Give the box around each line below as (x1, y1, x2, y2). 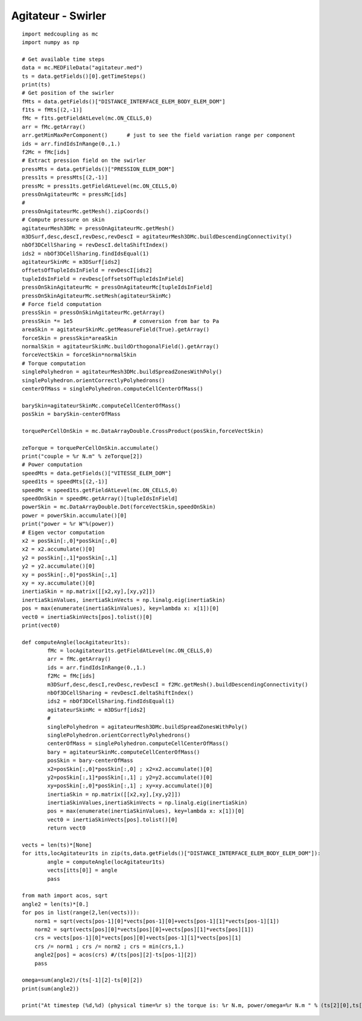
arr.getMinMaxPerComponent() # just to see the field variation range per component (22, 132, 296, 139)
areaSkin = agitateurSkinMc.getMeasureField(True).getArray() (22, 326, 210, 333)
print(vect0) (22, 622, 60, 629)
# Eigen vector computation (22, 529, 105, 536)
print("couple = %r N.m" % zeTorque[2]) (22, 453, 143, 460)
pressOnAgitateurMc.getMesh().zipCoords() (22, 208, 150, 214)
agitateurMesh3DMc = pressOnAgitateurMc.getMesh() (22, 225, 175, 232)
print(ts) (22, 81, 51, 88)
